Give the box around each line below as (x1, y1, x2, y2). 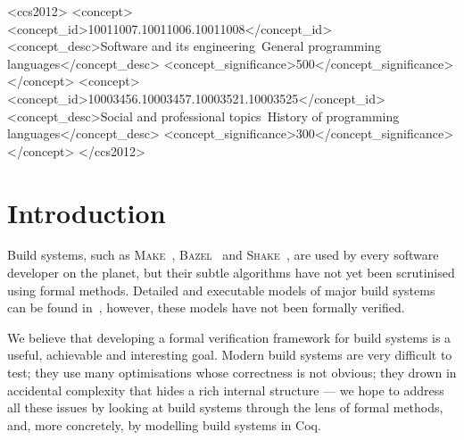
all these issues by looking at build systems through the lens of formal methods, (7, 398, 443, 417)
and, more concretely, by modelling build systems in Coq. (7, 415, 321, 434)
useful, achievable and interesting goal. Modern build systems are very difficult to (7, 345, 452, 364)
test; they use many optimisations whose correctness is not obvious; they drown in (7, 363, 457, 382)
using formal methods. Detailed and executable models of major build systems (7, 280, 435, 299)
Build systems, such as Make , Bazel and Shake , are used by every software (7, 245, 439, 264)
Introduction (7, 194, 166, 230)
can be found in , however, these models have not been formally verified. (7, 298, 405, 317)
